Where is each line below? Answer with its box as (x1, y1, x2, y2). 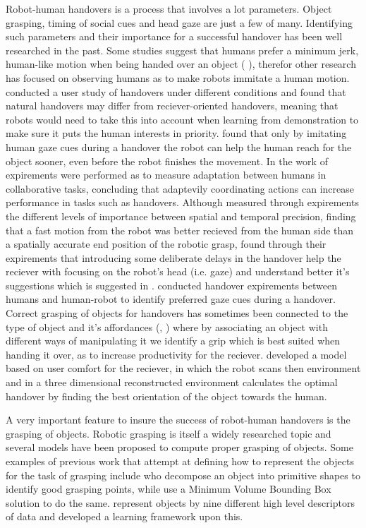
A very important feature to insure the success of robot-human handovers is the (6, 412, 350, 427)
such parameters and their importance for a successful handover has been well (6, 29, 343, 44)
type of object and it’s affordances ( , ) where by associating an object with (6, 319, 328, 334)
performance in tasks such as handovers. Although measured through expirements (6, 195, 359, 210)
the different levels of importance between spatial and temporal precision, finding (6, 208, 356, 223)
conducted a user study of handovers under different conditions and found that (6, 84, 346, 99)
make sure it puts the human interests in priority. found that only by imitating (6, 126, 347, 140)
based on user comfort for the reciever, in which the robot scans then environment (6, 361, 361, 376)
